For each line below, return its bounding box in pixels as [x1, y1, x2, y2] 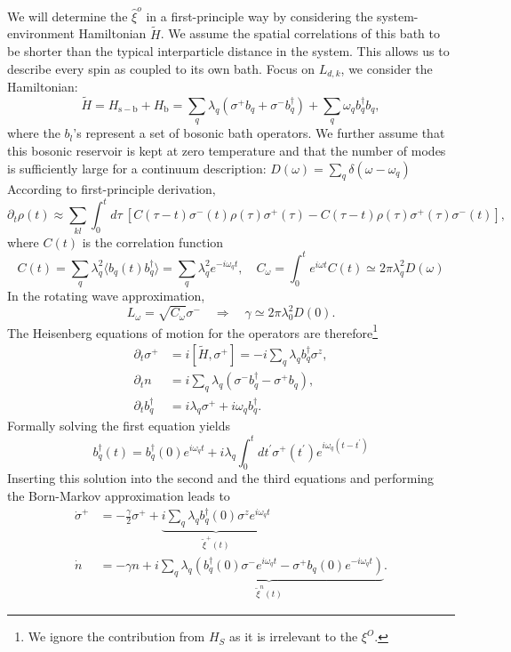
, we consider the [340, 59, 433, 77]
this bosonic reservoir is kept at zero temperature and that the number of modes [7, 141, 446, 159]
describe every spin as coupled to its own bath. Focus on [7, 59, 315, 77]
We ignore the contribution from [28, 627, 205, 646]
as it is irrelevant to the [229, 627, 358, 646]
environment [7, 24, 75, 43]
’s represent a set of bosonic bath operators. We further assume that [73, 124, 445, 142]
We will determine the [7, 6, 128, 25]
